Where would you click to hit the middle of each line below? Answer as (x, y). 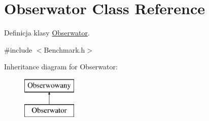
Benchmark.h (64, 49)
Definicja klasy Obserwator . (47, 33)
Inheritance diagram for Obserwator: (61, 67)
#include (18, 49)
